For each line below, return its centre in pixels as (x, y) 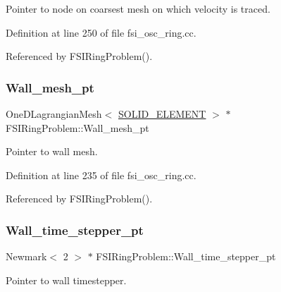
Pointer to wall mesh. (52, 151)
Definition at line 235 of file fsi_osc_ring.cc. (101, 175)
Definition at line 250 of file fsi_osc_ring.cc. (101, 32)
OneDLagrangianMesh (54, 114)
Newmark (26, 256)
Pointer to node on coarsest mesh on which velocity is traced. (138, 8)
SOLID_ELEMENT (162, 114)
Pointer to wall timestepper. (66, 280)
